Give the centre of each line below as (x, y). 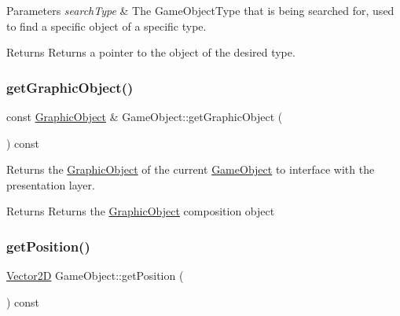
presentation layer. (51, 184)
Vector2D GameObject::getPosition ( (95, 276)
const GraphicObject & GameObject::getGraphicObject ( (145, 116)
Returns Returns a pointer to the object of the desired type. (151, 52)
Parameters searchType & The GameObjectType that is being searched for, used (200, 10)
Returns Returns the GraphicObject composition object (141, 211)
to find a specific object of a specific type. (106, 26)
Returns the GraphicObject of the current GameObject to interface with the (191, 169)
